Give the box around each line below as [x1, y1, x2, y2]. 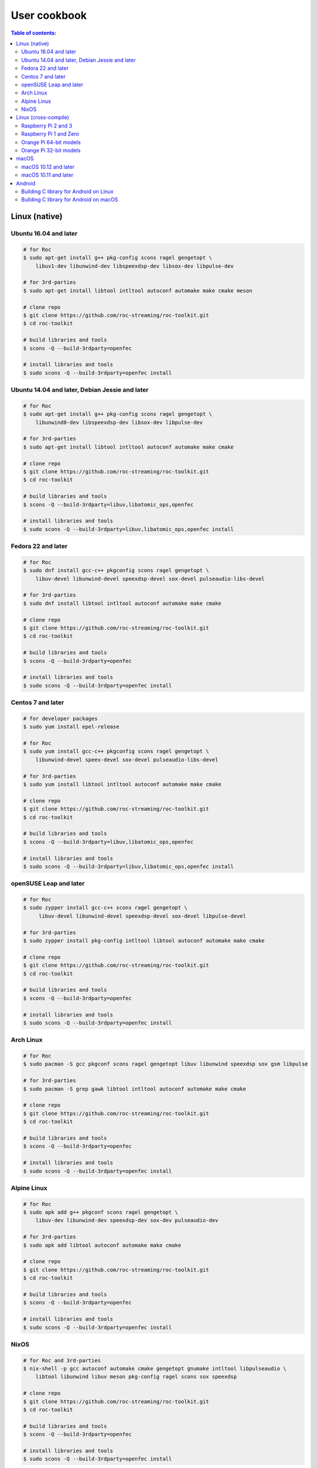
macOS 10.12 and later [21, 163, 75, 170]
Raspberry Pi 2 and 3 [21, 122, 73, 129]
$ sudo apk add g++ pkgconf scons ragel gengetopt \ [23, 1209, 178, 1216]
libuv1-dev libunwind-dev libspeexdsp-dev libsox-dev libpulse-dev [35, 262, 234, 270]
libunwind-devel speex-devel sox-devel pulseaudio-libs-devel [35, 756, 218, 763]
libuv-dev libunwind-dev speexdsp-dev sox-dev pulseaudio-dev [35, 1217, 218, 1224]
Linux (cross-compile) [16, 114, 70, 121]
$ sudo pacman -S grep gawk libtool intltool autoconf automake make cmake [23, 1085, 247, 1092]
